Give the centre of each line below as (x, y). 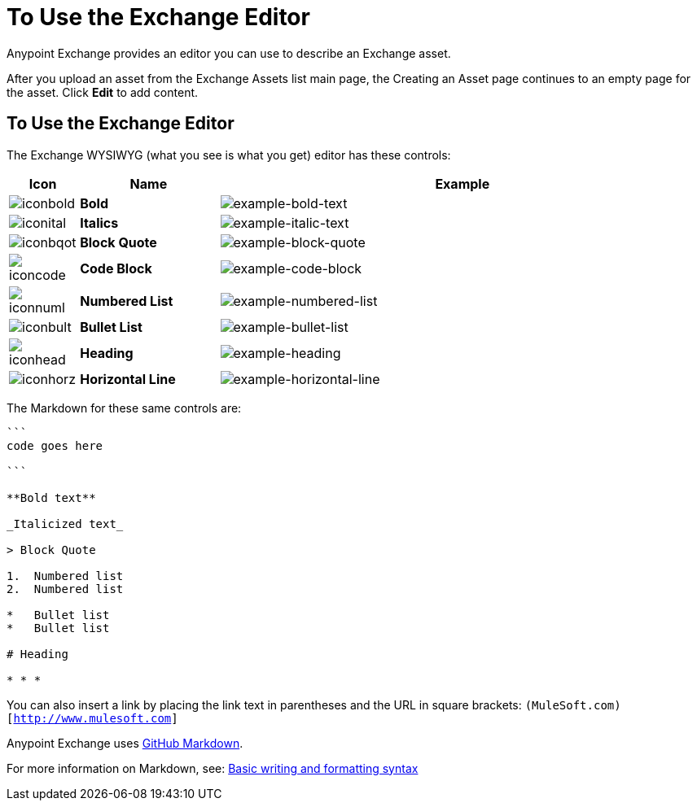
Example (462, 183)
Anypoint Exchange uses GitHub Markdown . (125, 743)
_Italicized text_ (65, 523)
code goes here (55, 445)
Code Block (116, 268)
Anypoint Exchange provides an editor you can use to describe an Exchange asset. (229, 53)
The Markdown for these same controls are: (124, 408)
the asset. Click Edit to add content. (103, 92)
